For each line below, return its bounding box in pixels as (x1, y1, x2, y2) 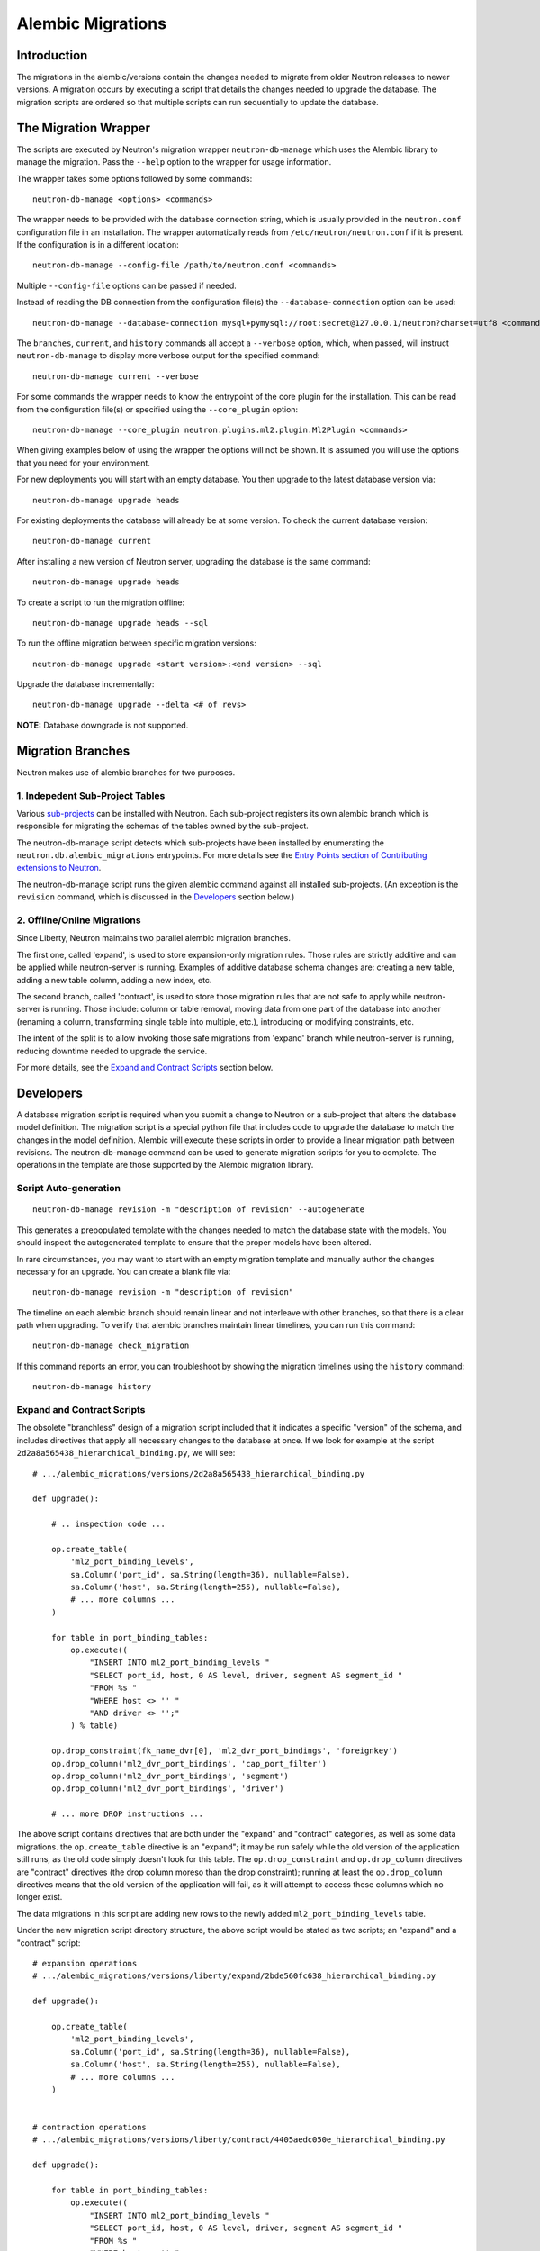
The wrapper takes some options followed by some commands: (16, 173, 253, 184)
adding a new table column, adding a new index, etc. (16, 974, 212, 985)
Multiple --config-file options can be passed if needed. (16, 280, 238, 291)
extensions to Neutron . (16, 863, 102, 873)
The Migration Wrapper (16, 120, 150, 135)
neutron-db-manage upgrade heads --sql (32, 618, 209, 628)
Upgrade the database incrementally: (16, 679, 155, 690)
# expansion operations (32, 1958, 138, 1968)
